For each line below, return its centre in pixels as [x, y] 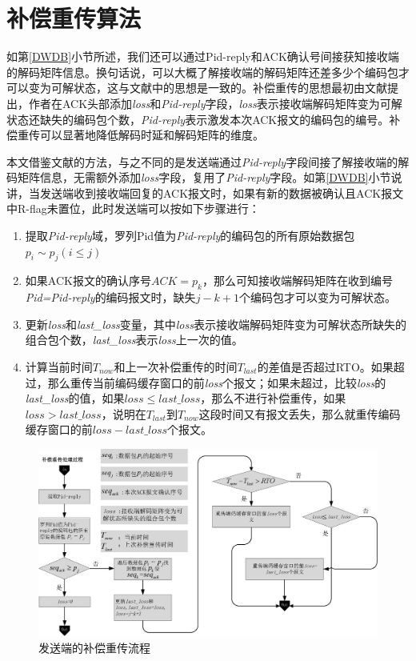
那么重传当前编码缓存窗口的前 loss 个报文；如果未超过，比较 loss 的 [217, 382]
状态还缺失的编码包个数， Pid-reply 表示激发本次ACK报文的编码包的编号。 [198, 119]
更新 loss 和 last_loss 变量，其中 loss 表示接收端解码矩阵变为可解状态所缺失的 [216, 324]
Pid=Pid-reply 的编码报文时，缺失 [110, 297]
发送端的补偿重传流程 [94, 647]
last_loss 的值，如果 [75, 398]
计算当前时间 [59, 367]
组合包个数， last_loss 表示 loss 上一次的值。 [134, 340]
